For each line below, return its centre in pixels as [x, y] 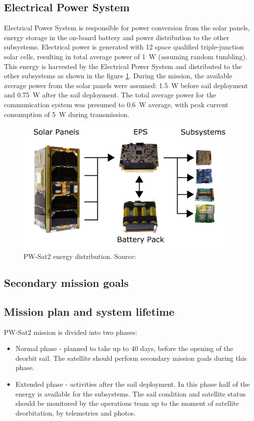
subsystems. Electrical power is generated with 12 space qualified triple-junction [124, 47]
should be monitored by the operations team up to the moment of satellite [127, 403]
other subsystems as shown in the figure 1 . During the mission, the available [118, 76]
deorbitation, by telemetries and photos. [76, 412]
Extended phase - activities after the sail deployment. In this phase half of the [133, 384]
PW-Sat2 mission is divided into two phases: [71, 332]
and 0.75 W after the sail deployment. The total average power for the [110, 95]
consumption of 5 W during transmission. [67, 114]
